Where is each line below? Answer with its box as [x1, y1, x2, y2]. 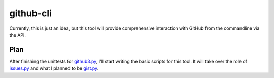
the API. [9, 32, 26, 38]
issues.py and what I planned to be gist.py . [9, 65, 99, 71]
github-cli [9, 8, 52, 19]
